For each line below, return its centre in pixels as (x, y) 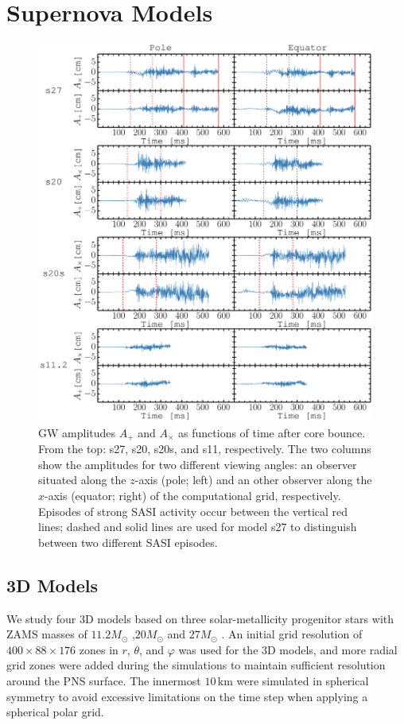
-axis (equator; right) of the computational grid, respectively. (193, 495)
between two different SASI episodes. (128, 542)
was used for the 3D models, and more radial (288, 649)
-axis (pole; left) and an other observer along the (253, 480)
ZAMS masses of (47, 634)
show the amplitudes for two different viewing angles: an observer (198, 464)
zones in (99, 649)
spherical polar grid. (55, 712)
